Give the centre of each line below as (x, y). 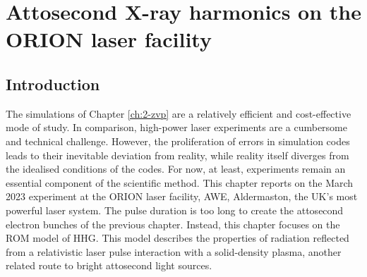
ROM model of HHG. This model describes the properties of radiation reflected (178, 238)
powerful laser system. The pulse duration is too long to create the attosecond (175, 210)
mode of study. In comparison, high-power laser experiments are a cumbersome (176, 127)
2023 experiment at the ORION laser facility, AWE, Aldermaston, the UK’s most (182, 196)
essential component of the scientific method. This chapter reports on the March (180, 182)
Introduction (53, 84)
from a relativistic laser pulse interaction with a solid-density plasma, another (174, 251)
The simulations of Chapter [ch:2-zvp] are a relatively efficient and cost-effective (179, 113)
